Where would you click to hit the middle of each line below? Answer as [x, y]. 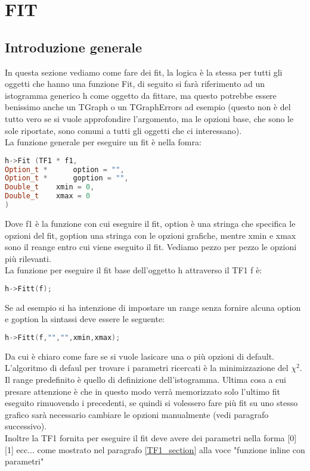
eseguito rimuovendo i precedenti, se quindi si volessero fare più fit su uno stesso [151, 403]
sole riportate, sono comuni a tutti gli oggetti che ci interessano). [123, 130]
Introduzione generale [73, 47]
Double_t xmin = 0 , [50, 187]
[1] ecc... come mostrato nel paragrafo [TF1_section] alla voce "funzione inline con [155, 449]
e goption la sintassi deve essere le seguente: [85, 319]
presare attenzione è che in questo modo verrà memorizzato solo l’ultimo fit [142, 391]
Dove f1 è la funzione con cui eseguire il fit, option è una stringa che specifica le [150, 223]
